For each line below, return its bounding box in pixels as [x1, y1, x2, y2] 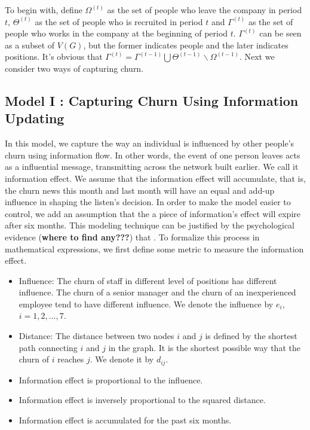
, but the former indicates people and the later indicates [83, 38, 288, 51]
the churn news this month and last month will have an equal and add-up [5, 184, 275, 196]
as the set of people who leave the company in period [107, 4, 302, 16]
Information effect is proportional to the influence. [19, 373, 203, 386]
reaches [57, 353, 84, 365]
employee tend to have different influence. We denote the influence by [19, 297, 274, 310]
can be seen [259, 27, 302, 39]
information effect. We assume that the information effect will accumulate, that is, [5, 172, 306, 184]
